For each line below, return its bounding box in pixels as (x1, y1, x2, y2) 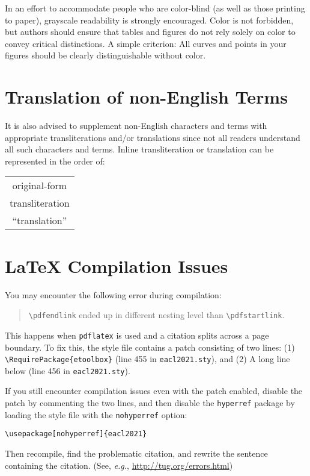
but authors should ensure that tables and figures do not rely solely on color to (5, 25, 296, 38)
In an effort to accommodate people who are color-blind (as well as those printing (5, 2, 305, 14)
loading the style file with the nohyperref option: (5, 408, 187, 421)
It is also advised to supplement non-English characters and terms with (5, 119, 267, 132)
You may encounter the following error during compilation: (5, 288, 222, 301)
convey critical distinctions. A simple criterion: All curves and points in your (5, 37, 287, 49)
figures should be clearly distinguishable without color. (5, 49, 206, 61)
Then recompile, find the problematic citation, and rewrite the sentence (5, 446, 268, 459)
